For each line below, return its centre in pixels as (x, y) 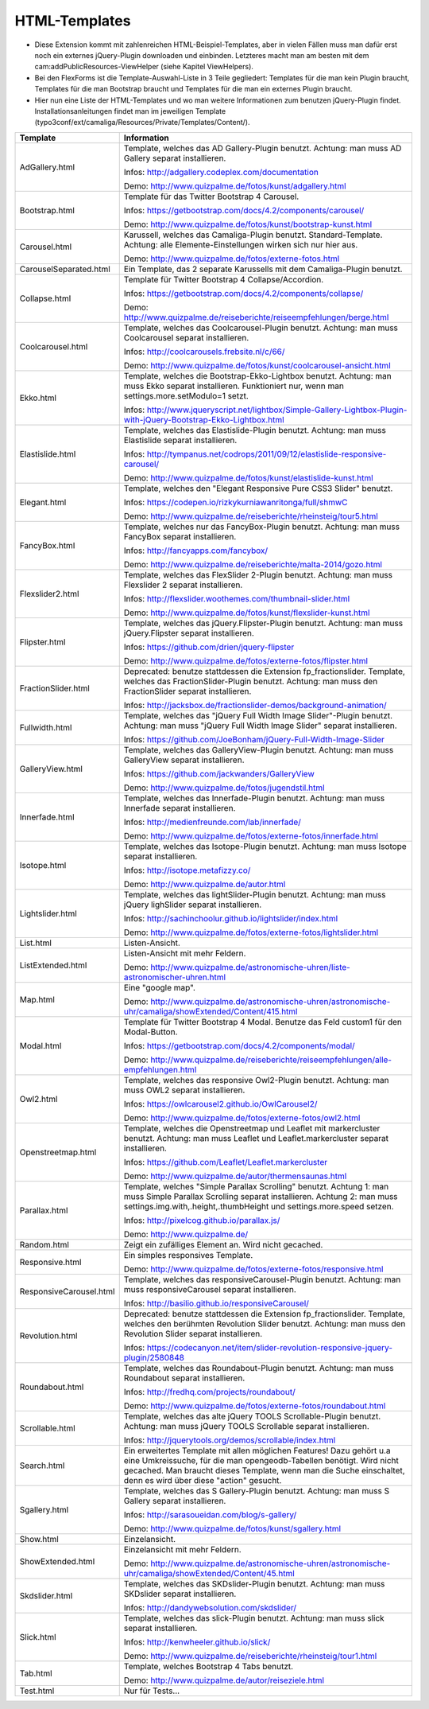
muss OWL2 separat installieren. (184, 1090)
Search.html (42, 1466)
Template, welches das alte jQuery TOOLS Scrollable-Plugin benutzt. (252, 1416)
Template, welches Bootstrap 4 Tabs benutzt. (209, 1666)
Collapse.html (45, 298)
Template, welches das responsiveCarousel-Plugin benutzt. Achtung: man (262, 1279)
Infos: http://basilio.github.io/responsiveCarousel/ (216, 1303)
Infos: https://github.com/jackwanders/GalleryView (219, 773)
